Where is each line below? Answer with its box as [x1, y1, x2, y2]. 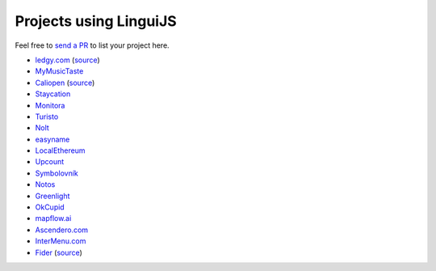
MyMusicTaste [35, 66, 84, 76]
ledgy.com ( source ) [35, 55, 100, 65]
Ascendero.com [35, 225, 89, 235]
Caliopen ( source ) [35, 78, 95, 87]
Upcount [35, 157, 65, 167]
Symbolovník [35, 168, 78, 178]
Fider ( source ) [35, 248, 82, 257]
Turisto [35, 112, 59, 121]
